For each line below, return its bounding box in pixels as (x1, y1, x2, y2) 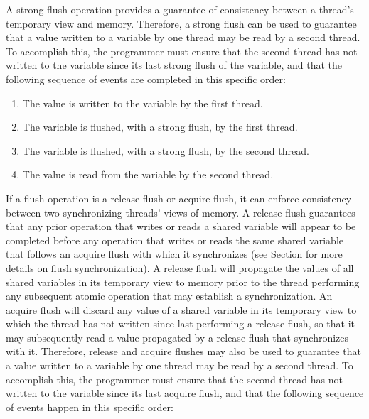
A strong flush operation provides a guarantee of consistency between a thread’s (6, 2, 354, 16)
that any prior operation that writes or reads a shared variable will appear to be (6, 219, 356, 234)
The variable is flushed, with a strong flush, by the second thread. (22, 143, 309, 158)
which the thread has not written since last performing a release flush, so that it (6, 316, 355, 331)
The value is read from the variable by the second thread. (22, 167, 274, 182)
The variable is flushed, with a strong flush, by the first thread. (22, 119, 298, 134)
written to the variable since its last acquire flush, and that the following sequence (6, 386, 364, 401)
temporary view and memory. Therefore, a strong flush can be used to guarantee (6, 16, 357, 31)
